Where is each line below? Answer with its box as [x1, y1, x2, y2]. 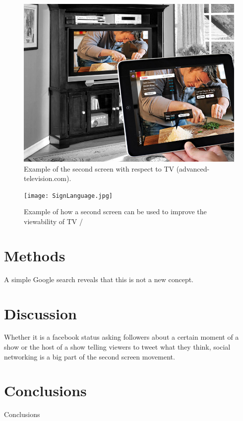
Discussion [4, 303, 77, 323]
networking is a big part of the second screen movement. [4, 351, 175, 361]
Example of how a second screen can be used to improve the [24, 206, 207, 217]
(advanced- [176, 163, 210, 174]
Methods [4, 245, 65, 265]
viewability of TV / [24, 216, 83, 227]
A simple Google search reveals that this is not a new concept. [4, 274, 194, 284]
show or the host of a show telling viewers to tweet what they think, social [4, 342, 231, 352]
